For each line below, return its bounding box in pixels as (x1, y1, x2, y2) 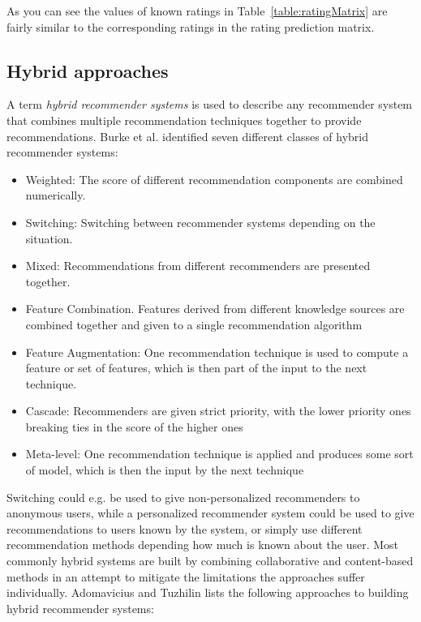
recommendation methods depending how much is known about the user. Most (6, 536, 398, 553)
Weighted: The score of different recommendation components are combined (25, 170, 403, 187)
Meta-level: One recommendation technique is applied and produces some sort (25, 445, 414, 462)
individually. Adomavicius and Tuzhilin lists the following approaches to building (6, 584, 409, 601)
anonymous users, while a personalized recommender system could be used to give (6, 504, 415, 521)
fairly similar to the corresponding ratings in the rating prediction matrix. (6, 18, 375, 35)
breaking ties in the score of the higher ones (25, 418, 243, 435)
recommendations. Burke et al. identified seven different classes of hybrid (6, 127, 368, 144)
